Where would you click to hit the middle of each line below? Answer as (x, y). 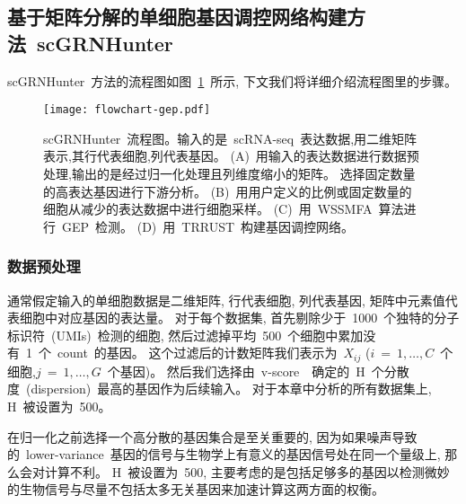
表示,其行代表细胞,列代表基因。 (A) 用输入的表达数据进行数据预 (231, 156)
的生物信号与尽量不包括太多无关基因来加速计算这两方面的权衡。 (196, 489)
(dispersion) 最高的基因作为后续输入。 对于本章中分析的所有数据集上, (229, 389)
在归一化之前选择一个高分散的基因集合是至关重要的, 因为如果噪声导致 (212, 436)
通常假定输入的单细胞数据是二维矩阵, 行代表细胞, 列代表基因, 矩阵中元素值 (226, 300)
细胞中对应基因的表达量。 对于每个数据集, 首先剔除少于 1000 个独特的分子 (239, 318)
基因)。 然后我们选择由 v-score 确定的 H (242, 371)
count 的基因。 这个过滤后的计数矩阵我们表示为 (197, 353)
